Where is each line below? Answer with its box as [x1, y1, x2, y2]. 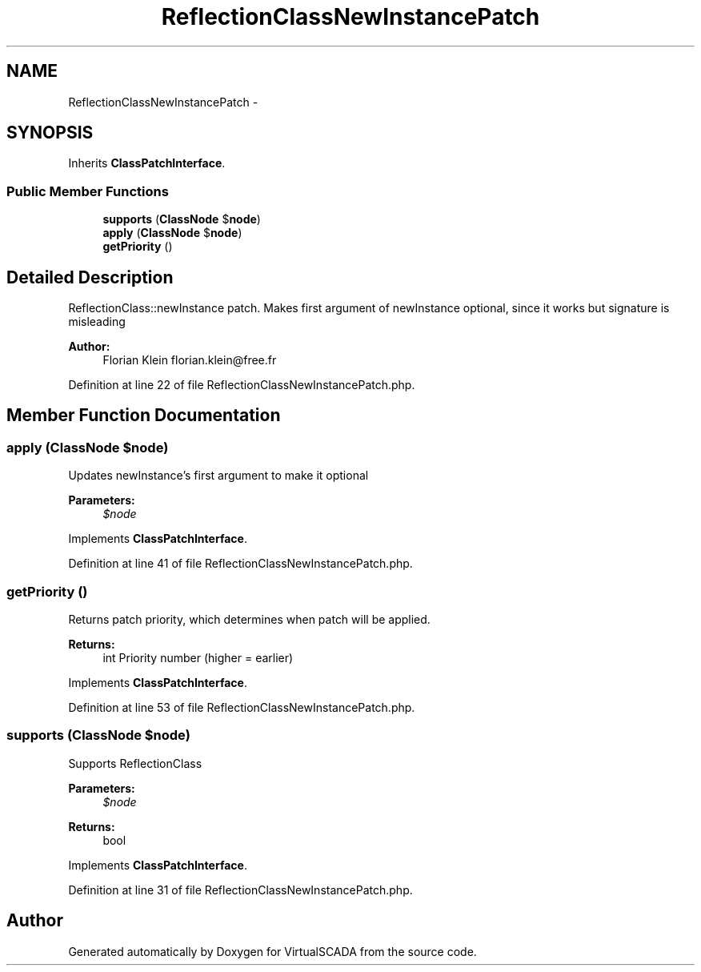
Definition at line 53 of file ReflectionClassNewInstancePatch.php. [68, 701, 415, 714]
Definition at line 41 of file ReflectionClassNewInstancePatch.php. [68, 556, 413, 571]
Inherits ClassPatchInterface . [68, 156, 226, 171]
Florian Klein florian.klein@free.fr [102, 353, 277, 368]
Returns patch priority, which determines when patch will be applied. [68, 613, 431, 626]
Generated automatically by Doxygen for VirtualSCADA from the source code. [68, 944, 477, 958]
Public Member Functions [6, 183, 169, 199]
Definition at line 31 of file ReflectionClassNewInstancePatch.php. [68, 882, 413, 897]
